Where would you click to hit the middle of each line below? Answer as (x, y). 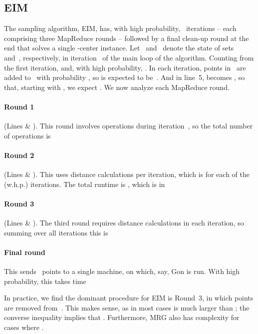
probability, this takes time (45, 281)
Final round (25, 252)
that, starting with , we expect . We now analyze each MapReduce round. (117, 87)
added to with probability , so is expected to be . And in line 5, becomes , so (125, 77)
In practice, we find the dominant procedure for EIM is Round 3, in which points (129, 298)
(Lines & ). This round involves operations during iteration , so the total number (129, 126)
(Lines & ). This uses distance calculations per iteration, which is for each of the (127, 174)
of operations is (27, 135)
